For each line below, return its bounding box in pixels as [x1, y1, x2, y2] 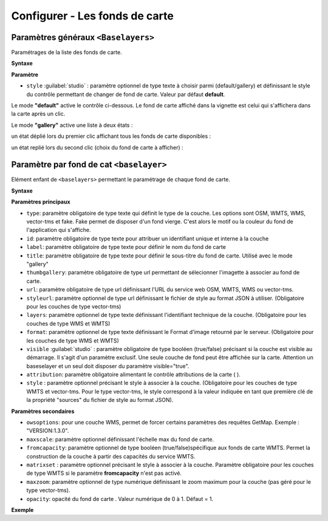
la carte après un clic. [11, 110, 66, 118]
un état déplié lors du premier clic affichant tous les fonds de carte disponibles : [11, 132, 211, 140]
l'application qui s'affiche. [26, 226, 91, 234]
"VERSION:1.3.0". [26, 427, 69, 434]
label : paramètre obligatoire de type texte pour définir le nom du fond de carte [26, 243, 226, 251]
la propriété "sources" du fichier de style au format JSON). [26, 397, 174, 404]
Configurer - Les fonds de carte [11, 9, 174, 22]
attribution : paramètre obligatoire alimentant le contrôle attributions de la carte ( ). [26, 371, 241, 378]
